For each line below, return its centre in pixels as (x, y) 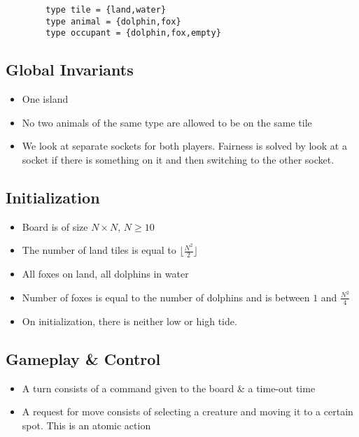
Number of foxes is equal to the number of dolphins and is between (166, 297)
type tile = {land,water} (106, 10)
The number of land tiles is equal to (99, 250)
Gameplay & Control (83, 358)
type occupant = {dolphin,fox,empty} (133, 33)
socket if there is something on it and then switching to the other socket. (178, 159)
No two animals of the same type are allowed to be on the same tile (167, 122)
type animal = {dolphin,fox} (113, 21)
